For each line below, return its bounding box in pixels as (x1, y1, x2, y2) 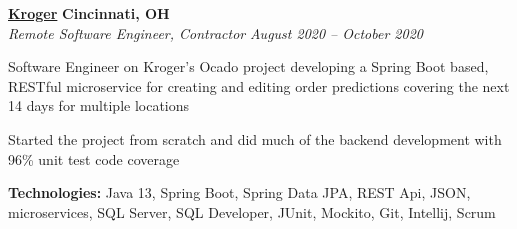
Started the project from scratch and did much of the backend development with (8, 128, 502, 149)
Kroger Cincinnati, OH (8, 3, 170, 23)
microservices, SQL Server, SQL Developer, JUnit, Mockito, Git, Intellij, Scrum (8, 201, 496, 222)
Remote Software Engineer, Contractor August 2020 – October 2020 (8, 22, 423, 43)
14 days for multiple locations (8, 95, 190, 116)
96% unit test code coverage (8, 148, 180, 169)
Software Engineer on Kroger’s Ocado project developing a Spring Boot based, (8, 56, 489, 77)
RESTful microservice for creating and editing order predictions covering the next (8, 75, 510, 96)
